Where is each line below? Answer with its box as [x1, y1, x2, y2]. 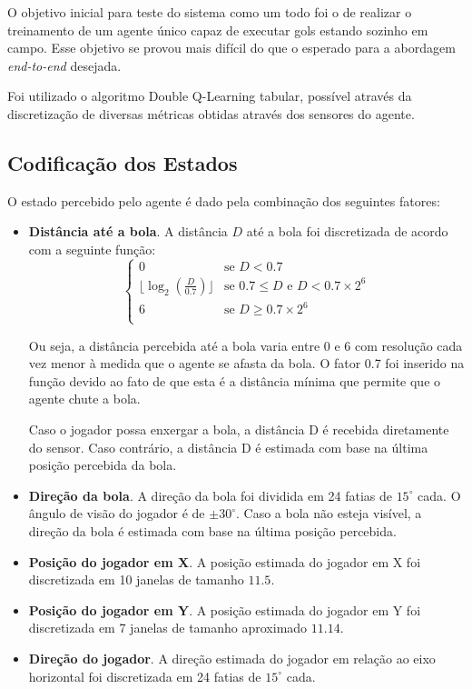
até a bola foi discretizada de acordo [246, 222, 448, 241]
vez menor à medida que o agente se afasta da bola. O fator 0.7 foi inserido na [28, 354, 465, 373]
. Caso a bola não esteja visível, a [235, 504, 422, 523]
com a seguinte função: [28, 239, 156, 258]
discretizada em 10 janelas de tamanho [28, 570, 244, 589]
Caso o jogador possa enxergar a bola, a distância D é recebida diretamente [28, 420, 449, 439]
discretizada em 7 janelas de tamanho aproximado [28, 618, 308, 637]
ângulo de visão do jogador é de [28, 504, 205, 523]
